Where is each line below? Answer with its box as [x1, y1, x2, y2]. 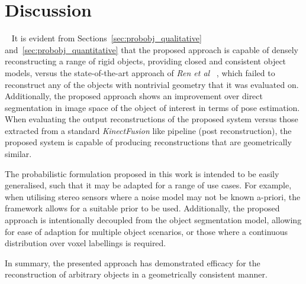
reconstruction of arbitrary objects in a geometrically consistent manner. [5, 268, 268, 280]
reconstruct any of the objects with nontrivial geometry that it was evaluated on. [5, 78, 299, 90]
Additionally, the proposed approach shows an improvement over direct [5, 90, 263, 102]
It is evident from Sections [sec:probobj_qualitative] [11, 32, 202, 44]
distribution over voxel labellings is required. [5, 237, 166, 249]
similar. [5, 148, 32, 160]
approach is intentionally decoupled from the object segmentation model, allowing [5, 214, 302, 226]
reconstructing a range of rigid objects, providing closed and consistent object [5, 55, 286, 67]
